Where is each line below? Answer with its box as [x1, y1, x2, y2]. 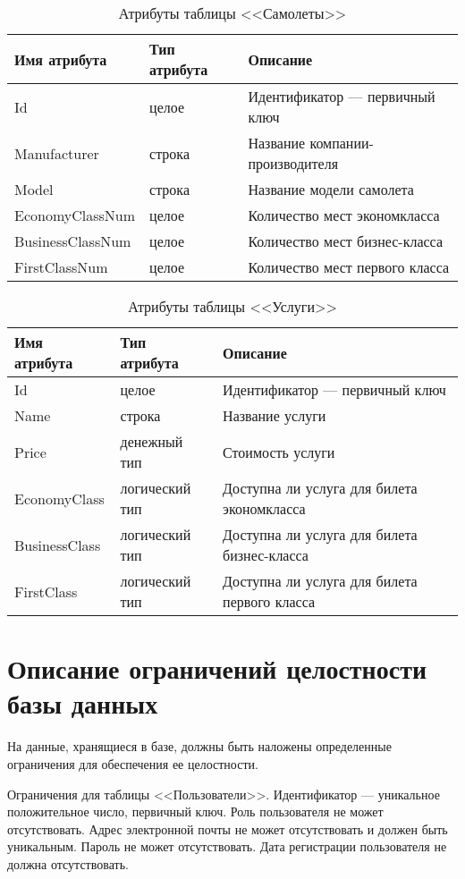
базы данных [7, 685, 158, 722]
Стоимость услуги [223, 441, 335, 462]
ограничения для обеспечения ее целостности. [7, 754, 258, 773]
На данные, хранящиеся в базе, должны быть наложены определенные [7, 737, 392, 756]
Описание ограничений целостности [7, 650, 427, 687]
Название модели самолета [248, 179, 414, 199]
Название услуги [223, 405, 326, 426]
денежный [120, 431, 183, 452]
